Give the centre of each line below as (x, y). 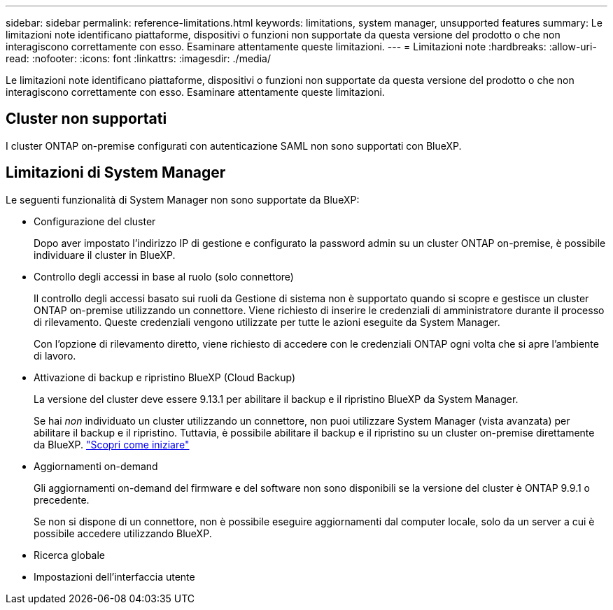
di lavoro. (55, 355)
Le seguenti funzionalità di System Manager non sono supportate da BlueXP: (183, 199)
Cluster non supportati (86, 119)
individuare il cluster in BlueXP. (105, 255)
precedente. (62, 499)
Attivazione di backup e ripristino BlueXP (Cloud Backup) (165, 377)
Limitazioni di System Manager (116, 173)
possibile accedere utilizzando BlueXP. (123, 533)
